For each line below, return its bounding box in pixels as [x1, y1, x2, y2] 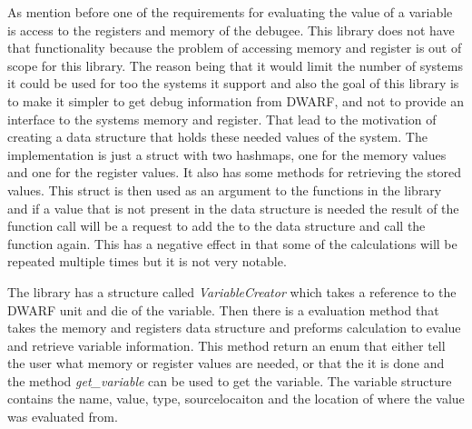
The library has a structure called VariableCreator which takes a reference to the [7, 282, 457, 301]
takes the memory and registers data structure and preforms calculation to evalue [7, 318, 461, 337]
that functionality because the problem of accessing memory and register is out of [7, 38, 462, 57]
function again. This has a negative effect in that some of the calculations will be [7, 234, 457, 253]
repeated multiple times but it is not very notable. [7, 252, 287, 271]
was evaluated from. [7, 407, 118, 426]
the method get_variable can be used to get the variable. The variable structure [7, 371, 452, 390]
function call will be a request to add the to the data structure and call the [7, 216, 426, 235]
